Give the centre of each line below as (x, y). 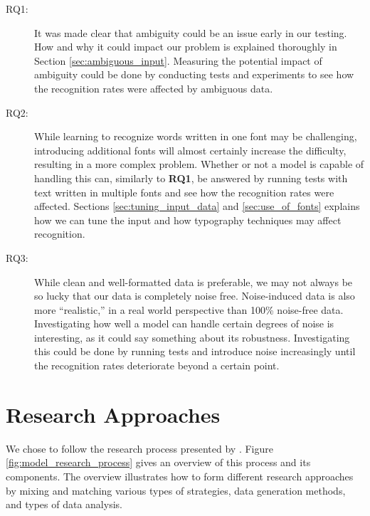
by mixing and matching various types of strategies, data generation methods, (176, 490)
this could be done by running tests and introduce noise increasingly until (195, 351)
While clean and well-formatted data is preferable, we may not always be (194, 281)
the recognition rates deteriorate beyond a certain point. (157, 365)
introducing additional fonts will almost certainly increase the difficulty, (190, 150)
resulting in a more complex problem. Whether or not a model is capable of (199, 164)
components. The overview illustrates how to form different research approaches (180, 476)
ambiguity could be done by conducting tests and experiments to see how (194, 74)
